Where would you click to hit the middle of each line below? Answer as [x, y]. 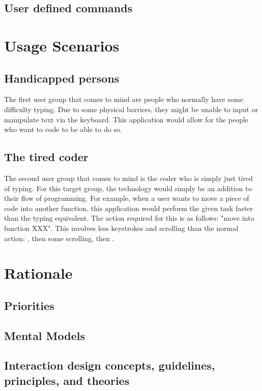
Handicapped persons [62, 78]
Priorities [29, 305]
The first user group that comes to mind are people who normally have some [124, 99]
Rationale [38, 273]
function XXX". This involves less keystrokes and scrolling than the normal [121, 228]
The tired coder [46, 157]
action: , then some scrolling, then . [59, 238]
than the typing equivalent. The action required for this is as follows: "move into [129, 218]
